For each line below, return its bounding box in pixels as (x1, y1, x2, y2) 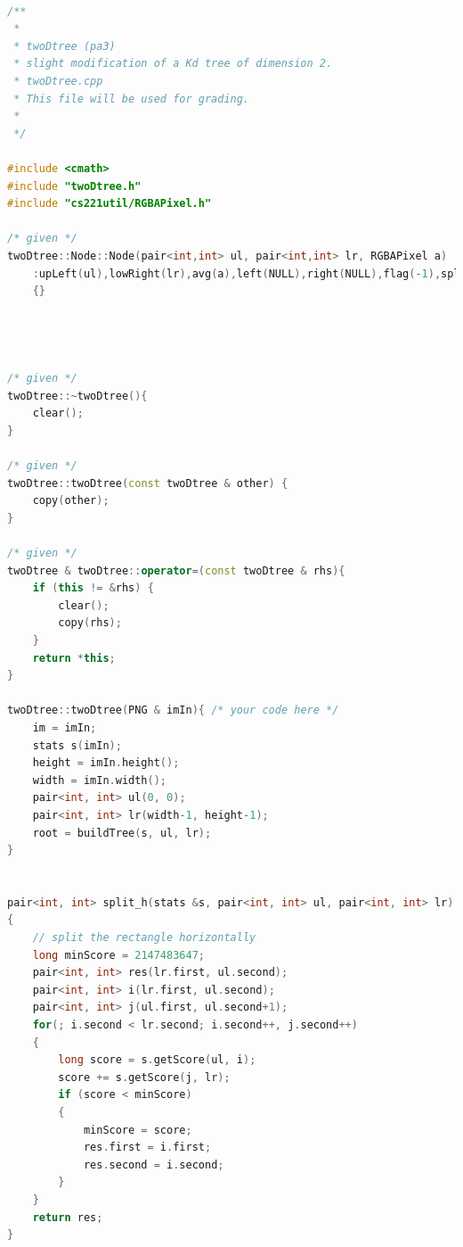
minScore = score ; (83, 1123, 192, 1136)
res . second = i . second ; (83, 1158, 224, 1171)
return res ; (32, 1210, 103, 1224)
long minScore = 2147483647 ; (32, 948, 205, 962)
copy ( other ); (32, 494, 110, 508)
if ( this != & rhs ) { (32, 582, 154, 595)
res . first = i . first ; (83, 1141, 212, 1154)
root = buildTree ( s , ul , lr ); (32, 826, 212, 839)
